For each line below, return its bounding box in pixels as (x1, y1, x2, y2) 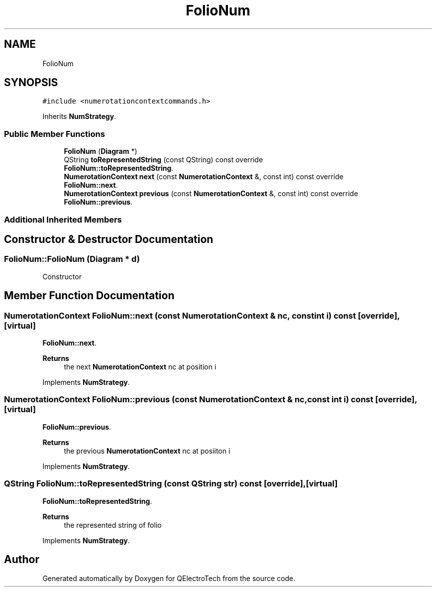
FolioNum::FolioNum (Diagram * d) (4, 254, 140, 264)
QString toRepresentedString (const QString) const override (64, 155, 263, 164)
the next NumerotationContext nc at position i (64, 362, 217, 371)
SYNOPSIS (4, 76, 58, 89)
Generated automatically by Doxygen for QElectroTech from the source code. (42, 574, 296, 583)
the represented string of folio (64, 520, 162, 529)
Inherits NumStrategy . (42, 112, 116, 121)
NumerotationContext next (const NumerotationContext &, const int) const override (64, 172, 343, 181)
